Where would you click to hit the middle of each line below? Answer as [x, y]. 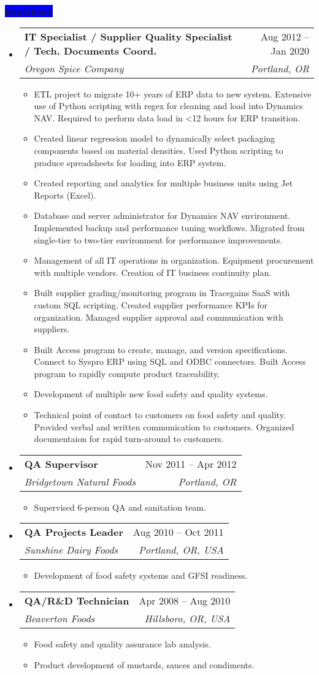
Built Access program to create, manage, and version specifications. [161, 349]
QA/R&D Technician [77, 601]
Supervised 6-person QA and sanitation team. [120, 507]
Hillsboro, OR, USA [187, 619]
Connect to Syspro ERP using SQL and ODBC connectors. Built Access [170, 361]
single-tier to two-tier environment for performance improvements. [158, 239]
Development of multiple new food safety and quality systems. [151, 394]
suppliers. [52, 329]
